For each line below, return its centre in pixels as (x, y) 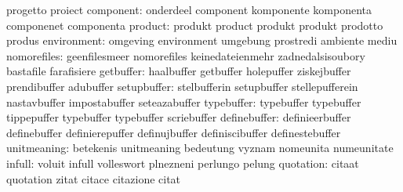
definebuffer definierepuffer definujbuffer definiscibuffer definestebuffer (174, 132)
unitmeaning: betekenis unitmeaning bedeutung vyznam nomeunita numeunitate (200, 148)
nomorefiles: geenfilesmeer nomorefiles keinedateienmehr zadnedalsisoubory (186, 55)
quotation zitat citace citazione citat (94, 178)
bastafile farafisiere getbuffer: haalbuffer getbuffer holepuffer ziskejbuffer (179, 71)
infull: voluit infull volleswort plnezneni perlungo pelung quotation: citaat (183, 163)
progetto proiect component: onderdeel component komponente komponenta (189, 9)
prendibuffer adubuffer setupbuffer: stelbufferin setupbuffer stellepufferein (182, 86)
